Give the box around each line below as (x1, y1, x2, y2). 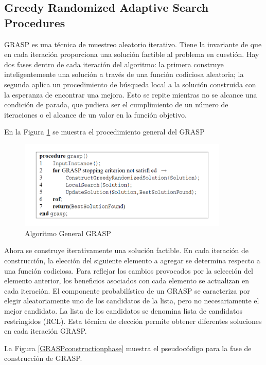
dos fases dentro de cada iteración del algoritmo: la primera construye (4, 59, 224, 69)
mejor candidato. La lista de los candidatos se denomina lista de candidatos (4, 305, 243, 316)
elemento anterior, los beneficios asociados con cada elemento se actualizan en (4, 275, 249, 286)
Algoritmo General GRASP (25, 227, 111, 238)
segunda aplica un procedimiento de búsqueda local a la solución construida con (4, 79, 256, 89)
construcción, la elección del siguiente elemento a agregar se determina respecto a (4, 255, 260, 265)
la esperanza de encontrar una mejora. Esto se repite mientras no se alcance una (4, 89, 257, 100)
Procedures (4, 14, 65, 30)
